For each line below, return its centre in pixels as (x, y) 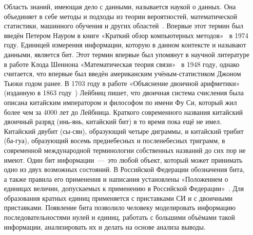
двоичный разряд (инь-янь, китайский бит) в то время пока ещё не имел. (113, 121)
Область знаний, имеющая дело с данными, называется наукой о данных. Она (120, 6)
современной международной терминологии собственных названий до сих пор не (125, 150)
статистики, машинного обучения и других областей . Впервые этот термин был (124, 26)
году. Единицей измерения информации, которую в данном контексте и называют (125, 45)
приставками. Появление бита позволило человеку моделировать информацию (120, 207)
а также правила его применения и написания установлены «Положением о (116, 179)
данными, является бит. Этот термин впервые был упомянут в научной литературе (127, 54)
